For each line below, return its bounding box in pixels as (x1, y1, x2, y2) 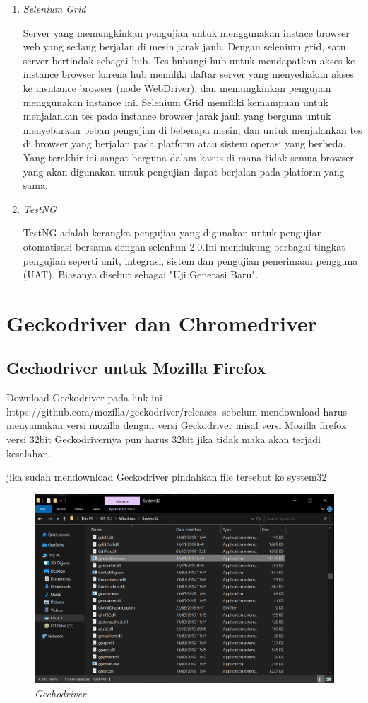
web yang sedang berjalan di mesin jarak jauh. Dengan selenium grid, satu (23, 39, 346, 54)
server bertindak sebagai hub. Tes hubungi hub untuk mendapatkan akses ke (23, 52, 355, 67)
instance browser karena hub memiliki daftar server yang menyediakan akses (23, 67, 354, 81)
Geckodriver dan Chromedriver (6, 308, 318, 337)
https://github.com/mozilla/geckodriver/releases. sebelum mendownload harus (6, 404, 347, 418)
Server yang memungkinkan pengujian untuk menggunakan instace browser (23, 25, 350, 40)
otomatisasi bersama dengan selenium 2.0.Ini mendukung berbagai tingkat (23, 239, 345, 253)
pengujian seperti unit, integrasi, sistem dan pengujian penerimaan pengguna (23, 253, 358, 268)
